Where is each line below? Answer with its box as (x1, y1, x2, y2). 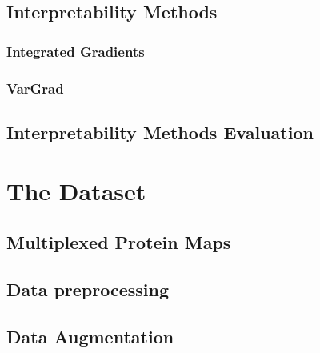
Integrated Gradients (6, 41, 145, 61)
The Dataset (6, 174, 146, 207)
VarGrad (6, 78, 64, 98)
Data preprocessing (6, 276, 170, 301)
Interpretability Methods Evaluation (6, 119, 314, 144)
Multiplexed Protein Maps (6, 230, 231, 255)
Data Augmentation (6, 323, 174, 348)
